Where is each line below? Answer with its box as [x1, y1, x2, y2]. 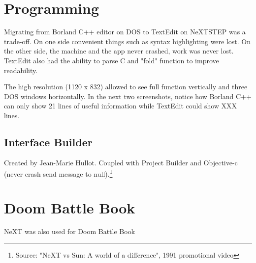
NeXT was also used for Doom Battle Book [4, 226, 135, 236]
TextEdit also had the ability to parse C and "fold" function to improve [4, 55, 219, 65]
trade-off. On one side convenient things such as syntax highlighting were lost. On [4, 36, 251, 46]
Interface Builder [4, 134, 93, 149]
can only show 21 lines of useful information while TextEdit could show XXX [4, 101, 237, 111]
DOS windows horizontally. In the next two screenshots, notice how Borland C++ [4, 91, 252, 101]
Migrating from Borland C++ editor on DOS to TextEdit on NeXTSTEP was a [4, 26, 246, 37]
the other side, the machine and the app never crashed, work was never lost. [4, 46, 234, 56]
